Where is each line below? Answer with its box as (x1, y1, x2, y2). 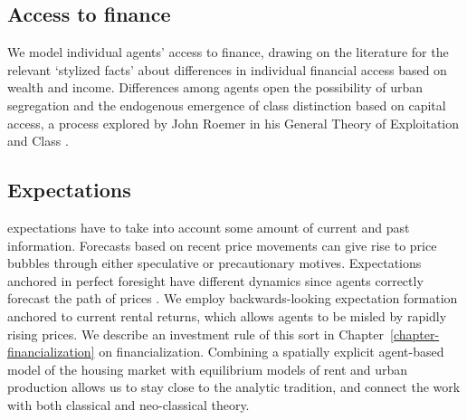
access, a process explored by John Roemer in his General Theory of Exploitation (7, 113, 460, 132)
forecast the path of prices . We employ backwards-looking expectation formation (7, 289, 458, 308)
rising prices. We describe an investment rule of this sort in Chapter (7, 324, 385, 343)
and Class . (7, 131, 69, 150)
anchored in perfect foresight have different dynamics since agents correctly (7, 271, 424, 290)
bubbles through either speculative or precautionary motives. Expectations (7, 253, 422, 272)
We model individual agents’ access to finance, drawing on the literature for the (7, 43, 449, 62)
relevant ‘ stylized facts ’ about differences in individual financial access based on (7, 60, 447, 79)
